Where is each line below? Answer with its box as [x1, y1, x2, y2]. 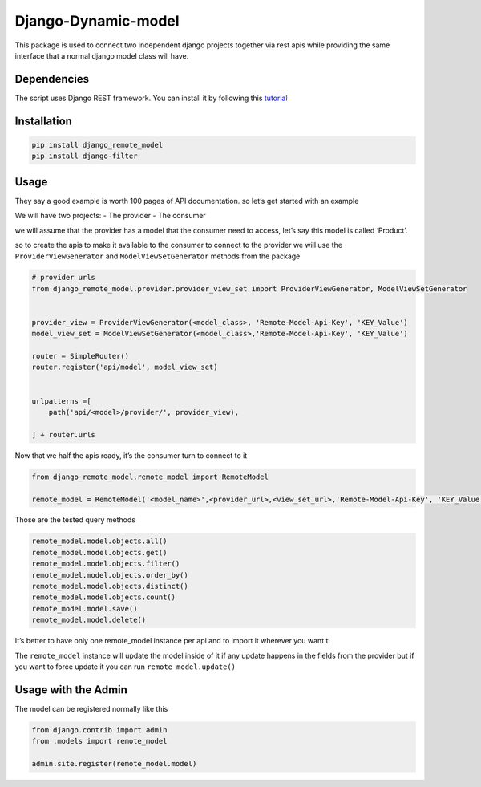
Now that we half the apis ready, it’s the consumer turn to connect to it [14, 450, 248, 460]
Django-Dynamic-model [14, 12, 180, 30]
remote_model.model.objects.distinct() [31, 582, 188, 591]
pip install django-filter [31, 152, 138, 160]
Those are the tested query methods [14, 515, 136, 525]
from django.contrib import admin [31, 725, 168, 734]
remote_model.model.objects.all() [31, 537, 168, 546]
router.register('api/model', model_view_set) [31, 363, 218, 372]
